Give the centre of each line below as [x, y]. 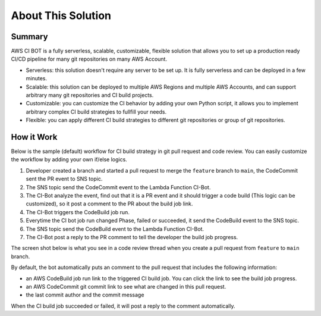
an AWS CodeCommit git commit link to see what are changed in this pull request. [126, 286]
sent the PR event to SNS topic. [64, 179]
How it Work [34, 137]
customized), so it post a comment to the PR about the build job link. [109, 204]
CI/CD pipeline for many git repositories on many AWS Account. [89, 59]
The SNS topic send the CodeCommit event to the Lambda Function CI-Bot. [118, 187]
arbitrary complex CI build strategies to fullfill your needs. [96, 112]
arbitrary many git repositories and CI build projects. [90, 95]
